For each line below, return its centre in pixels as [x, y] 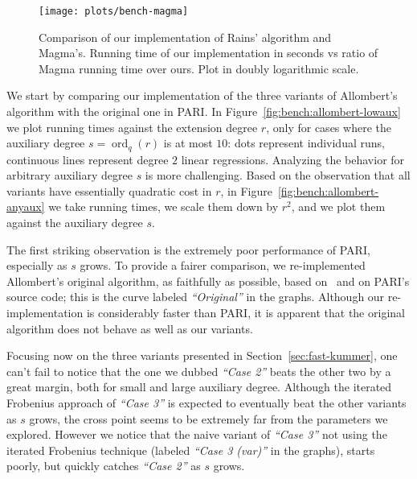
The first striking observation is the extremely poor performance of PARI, [188, 249]
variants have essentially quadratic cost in [109, 190]
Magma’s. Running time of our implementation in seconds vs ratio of [208, 53]
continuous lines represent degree [88, 159]
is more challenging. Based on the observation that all [278, 175]
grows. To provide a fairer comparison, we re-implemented [223, 265]
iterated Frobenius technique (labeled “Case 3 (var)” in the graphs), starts [191, 450]
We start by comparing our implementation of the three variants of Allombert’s [202, 95]
